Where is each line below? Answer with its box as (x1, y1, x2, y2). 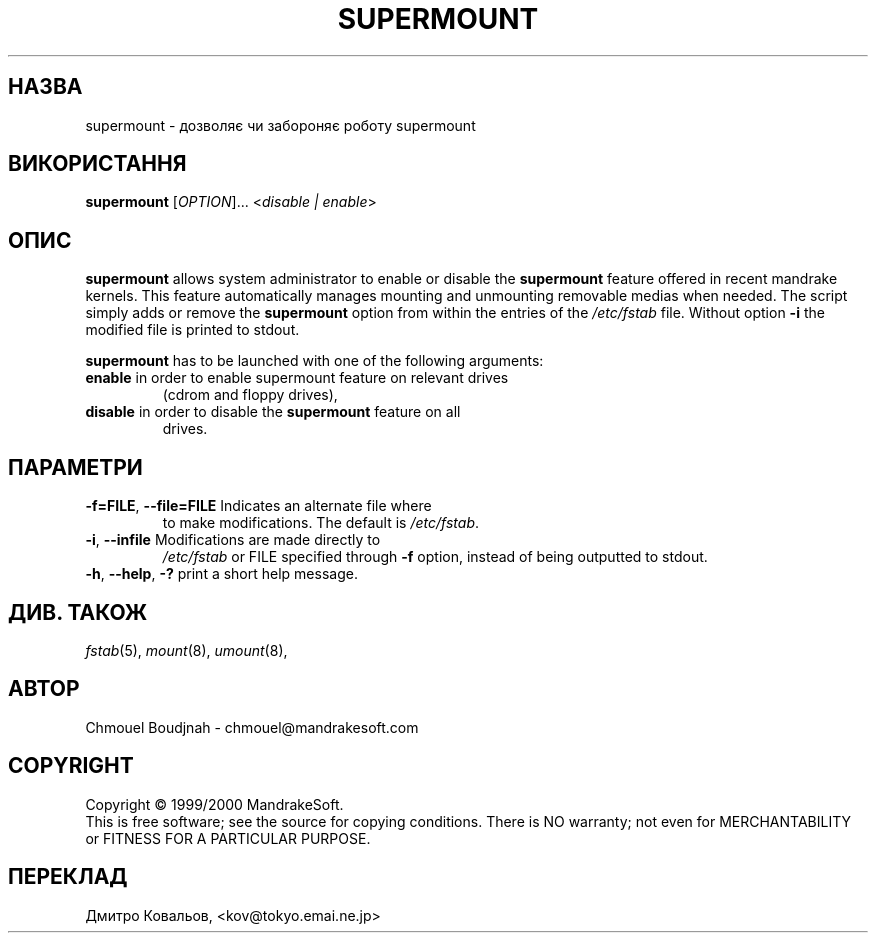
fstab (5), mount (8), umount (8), (85, 641, 288, 659)
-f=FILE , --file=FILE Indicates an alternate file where (85, 497, 432, 515)
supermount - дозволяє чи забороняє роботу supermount (85, 116, 476, 134)
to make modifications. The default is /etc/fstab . (162, 514, 480, 532)
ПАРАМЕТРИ (8, 454, 143, 480)
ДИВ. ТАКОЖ (8, 599, 148, 625)
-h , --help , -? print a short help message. (85, 565, 358, 583)
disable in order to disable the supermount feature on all (85, 403, 461, 421)
